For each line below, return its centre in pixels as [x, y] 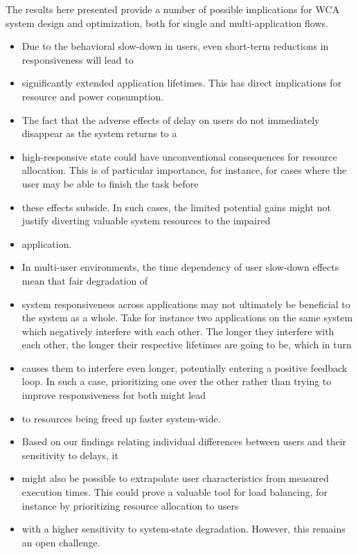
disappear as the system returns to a [99, 133]
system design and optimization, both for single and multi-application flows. [167, 23]
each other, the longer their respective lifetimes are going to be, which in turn [187, 345]
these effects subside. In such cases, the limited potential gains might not [177, 207]
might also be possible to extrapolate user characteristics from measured [175, 478]
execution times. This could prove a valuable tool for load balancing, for [175, 492]
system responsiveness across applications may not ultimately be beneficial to [186, 304]
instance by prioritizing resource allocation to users [130, 505]
